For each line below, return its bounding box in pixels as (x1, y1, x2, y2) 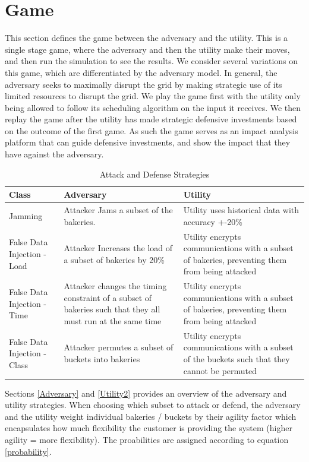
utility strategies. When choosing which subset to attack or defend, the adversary (5, 398, 301, 411)
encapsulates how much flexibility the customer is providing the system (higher (5, 422, 292, 434)
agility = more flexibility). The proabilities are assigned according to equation (5, 433, 289, 446)
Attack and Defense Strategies (99, 167, 210, 180)
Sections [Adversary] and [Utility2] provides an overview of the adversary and (5, 387, 287, 399)
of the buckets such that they (183, 352, 290, 365)
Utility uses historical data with (183, 204, 299, 216)
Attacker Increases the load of (64, 242, 173, 254)
